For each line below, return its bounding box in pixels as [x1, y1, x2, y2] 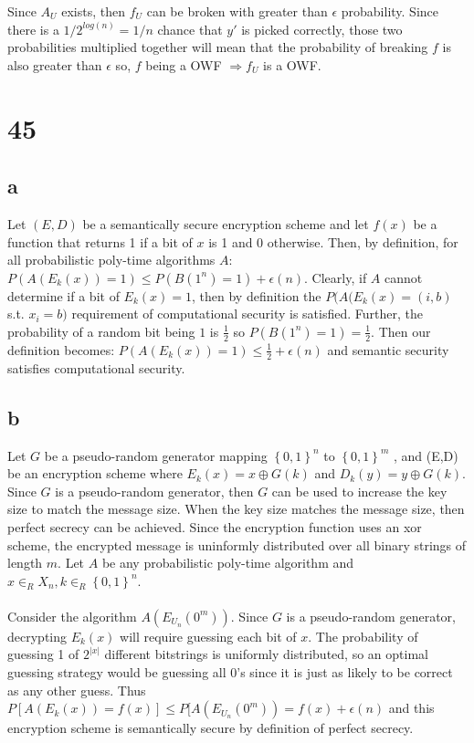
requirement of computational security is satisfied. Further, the [71, 304, 423, 323]
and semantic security [327, 340, 449, 359]
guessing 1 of [7, 644, 79, 664]
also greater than [7, 55, 102, 74]
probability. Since [341, 2, 439, 20]
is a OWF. [263, 55, 321, 74]
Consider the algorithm [7, 606, 137, 625]
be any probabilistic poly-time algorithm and [101, 553, 354, 572]
